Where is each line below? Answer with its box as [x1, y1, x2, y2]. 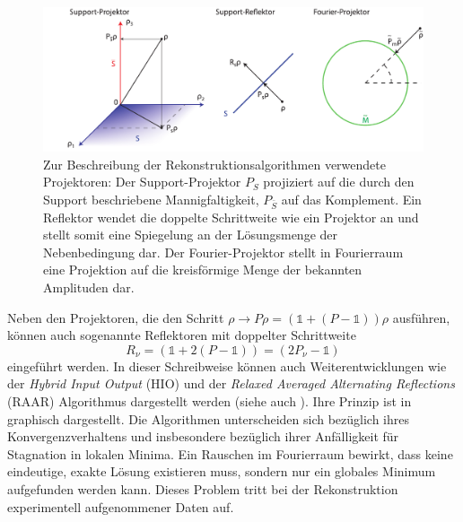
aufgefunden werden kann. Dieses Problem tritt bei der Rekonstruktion [7, 479, 398, 498]
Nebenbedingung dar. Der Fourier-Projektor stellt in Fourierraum [43, 242, 404, 261]
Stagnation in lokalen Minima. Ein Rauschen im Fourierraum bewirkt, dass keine [7, 444, 453, 463]
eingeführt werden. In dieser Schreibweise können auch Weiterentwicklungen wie [7, 356, 447, 375]
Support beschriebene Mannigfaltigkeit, [43, 189, 259, 208]
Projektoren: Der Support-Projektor [43, 172, 241, 191]
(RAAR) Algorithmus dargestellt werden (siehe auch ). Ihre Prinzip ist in [7, 391, 412, 410]
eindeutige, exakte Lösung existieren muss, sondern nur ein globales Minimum [7, 462, 436, 481]
